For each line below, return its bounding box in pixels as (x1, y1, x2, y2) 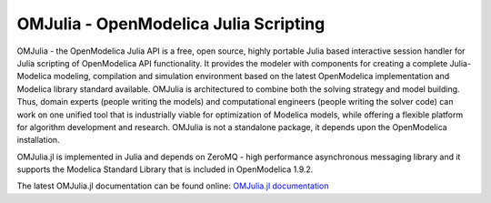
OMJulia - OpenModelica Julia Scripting (16, 14, 326, 34)
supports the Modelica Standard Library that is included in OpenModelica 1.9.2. (16, 164, 314, 175)
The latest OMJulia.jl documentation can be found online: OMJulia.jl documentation (16, 180, 329, 191)
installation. (16, 135, 60, 146)
